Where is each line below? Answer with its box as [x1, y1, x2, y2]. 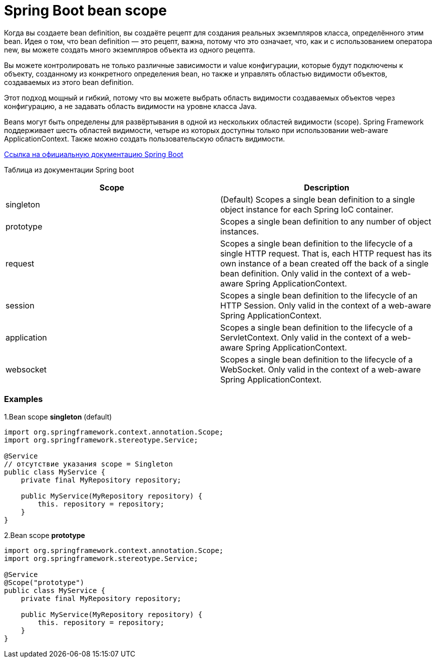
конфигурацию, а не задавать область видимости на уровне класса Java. [4, 101, 257, 110]
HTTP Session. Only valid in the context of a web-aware [220, 300, 431, 310]
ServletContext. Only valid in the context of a [220, 332, 389, 342]
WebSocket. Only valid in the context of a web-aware [220, 364, 421, 374]
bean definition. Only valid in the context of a [220, 268, 389, 278]
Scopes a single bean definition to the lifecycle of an [220, 290, 417, 300]
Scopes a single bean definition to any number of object [220, 216, 431, 226]
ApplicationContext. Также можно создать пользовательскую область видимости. [4, 134, 285, 143]
